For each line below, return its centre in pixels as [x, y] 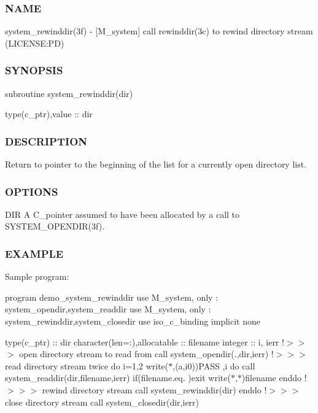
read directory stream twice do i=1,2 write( [87, 365]
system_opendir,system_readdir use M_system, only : [108, 309]
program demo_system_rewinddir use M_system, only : [112, 297]
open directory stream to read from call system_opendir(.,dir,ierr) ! [146, 354]
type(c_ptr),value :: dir [49, 114]
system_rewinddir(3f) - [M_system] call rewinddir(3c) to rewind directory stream [159, 31]
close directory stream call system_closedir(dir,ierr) [102, 402]
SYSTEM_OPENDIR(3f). [55, 226]
